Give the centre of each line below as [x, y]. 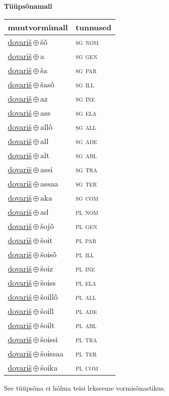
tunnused [94, 27]
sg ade [86, 141]
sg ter [86, 183]
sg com [87, 197]
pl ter [86, 353]
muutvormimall [38, 27]
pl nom [87, 211]
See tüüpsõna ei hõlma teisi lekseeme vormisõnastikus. [85, 387]
